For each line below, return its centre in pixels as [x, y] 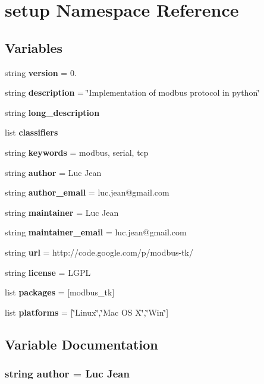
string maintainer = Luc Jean [62, 212]
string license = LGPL [48, 272]
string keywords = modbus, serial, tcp [77, 152]
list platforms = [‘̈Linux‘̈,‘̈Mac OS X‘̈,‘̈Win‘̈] [87, 312]
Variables [34, 47]
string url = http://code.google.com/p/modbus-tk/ [99, 252]
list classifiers [32, 132]
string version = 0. [41, 72]
